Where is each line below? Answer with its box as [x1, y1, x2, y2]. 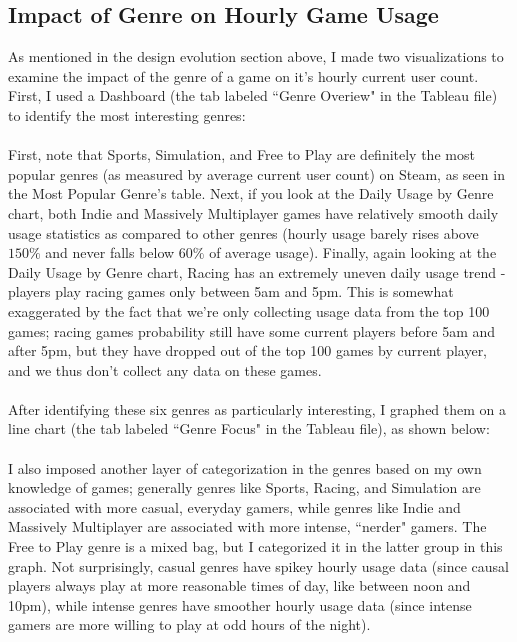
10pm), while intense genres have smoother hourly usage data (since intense [8, 594, 472, 615]
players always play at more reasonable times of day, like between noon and [8, 575, 471, 596]
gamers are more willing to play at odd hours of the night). [8, 614, 371, 635]
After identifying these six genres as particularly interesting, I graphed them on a [8, 398, 507, 419]
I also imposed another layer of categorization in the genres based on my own [8, 457, 482, 478]
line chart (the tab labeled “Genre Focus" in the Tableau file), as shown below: [8, 418, 490, 439]
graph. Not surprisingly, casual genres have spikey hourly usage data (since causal [8, 555, 509, 576]
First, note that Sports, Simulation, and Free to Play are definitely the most [8, 144, 475, 165]
